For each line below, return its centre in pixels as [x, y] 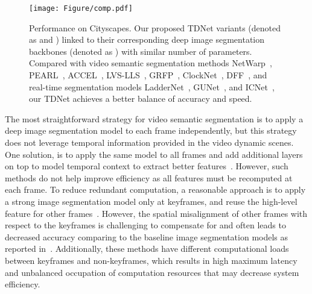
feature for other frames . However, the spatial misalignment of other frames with [156, 213]
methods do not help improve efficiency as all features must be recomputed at [149, 177]
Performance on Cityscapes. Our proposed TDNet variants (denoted [155, 27]
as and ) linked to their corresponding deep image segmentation [147, 39]
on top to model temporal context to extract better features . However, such [147, 166]
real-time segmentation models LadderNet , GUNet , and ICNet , [152, 86]
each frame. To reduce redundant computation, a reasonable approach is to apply [155, 189]
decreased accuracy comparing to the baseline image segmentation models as [147, 236]
